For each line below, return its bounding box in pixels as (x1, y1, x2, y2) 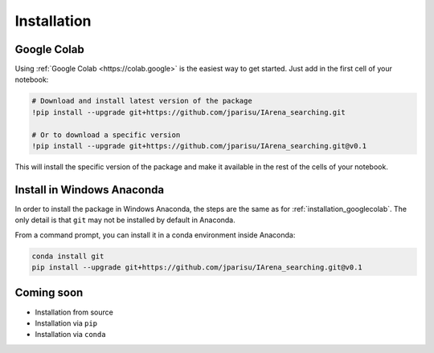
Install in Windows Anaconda (14, 183, 165, 197)
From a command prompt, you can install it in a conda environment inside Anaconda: (14, 229, 296, 240)
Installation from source (35, 307, 114, 317)
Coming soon (14, 286, 84, 300)
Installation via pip (35, 318, 98, 328)
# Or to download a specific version (31, 130, 181, 140)
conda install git (31, 251, 104, 261)
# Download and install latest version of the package (31, 96, 252, 106)
